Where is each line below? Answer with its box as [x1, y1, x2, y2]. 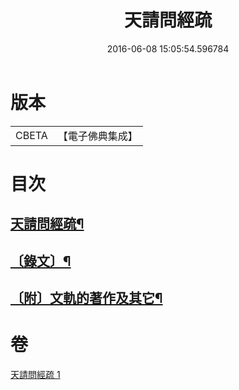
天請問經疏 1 [10, 368, 61, 380]
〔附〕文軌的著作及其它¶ [10, 290, 163, 307]
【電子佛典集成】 [57, 129, 138, 143]
